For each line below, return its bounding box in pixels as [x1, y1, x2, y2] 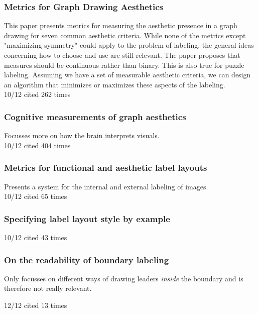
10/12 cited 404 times [4, 140, 71, 150]
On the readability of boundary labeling [4, 253, 169, 266]
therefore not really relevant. [4, 283, 92, 293]
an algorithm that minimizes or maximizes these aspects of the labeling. [4, 79, 225, 89]
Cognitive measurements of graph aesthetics [4, 110, 186, 123]
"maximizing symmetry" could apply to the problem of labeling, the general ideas [4, 40, 254, 50]
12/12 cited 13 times [4, 300, 67, 310]
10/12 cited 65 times [4, 191, 67, 201]
